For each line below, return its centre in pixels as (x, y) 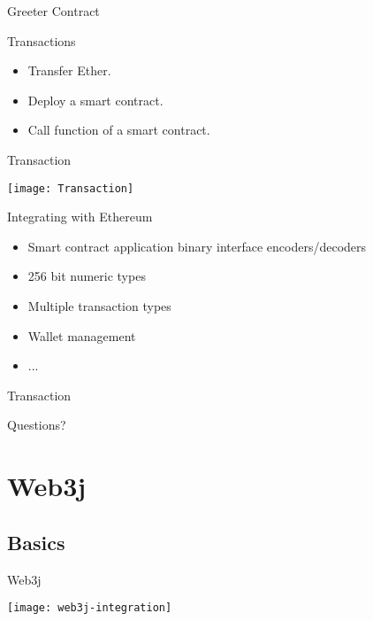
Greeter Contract (53, 11)
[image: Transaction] (71, 188)
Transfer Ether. (69, 70)
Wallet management (82, 335)
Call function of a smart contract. (119, 130)
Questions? (37, 425)
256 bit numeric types (87, 276)
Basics (36, 542)
